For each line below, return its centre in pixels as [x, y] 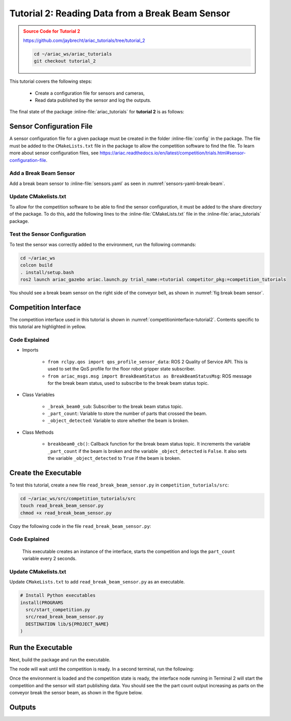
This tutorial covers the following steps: [51, 81]
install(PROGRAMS [42, 602]
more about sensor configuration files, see [54, 153]
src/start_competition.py [58, 610]
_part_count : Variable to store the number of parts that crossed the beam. [127, 413]
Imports [30, 350]
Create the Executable [45, 473]
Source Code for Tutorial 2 [52, 31]
